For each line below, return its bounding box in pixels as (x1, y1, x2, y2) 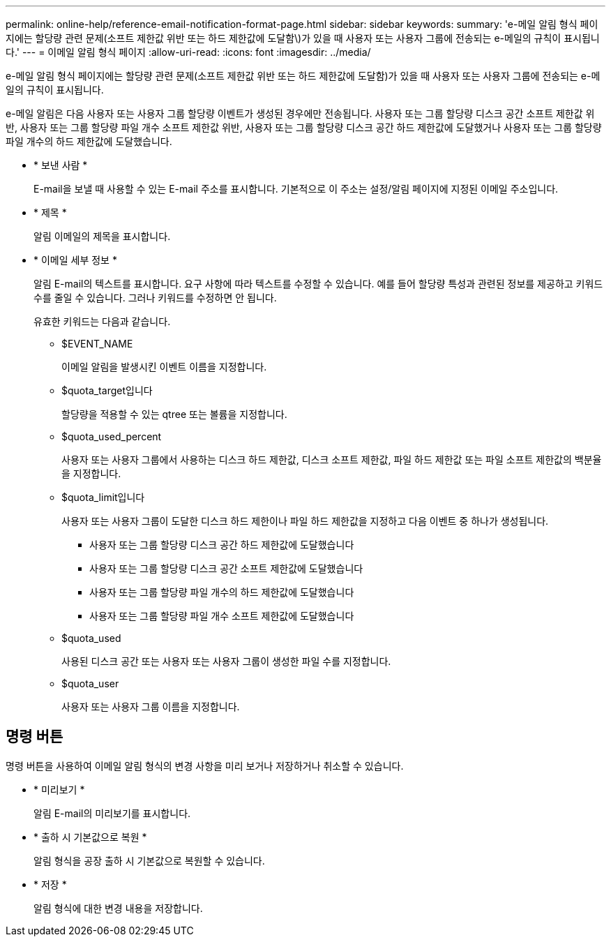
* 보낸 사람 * (33, 159, 88, 171)
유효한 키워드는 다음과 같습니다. (33, 315, 171, 327)
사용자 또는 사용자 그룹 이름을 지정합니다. (61, 701, 240, 712)
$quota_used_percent (61, 431, 162, 442)
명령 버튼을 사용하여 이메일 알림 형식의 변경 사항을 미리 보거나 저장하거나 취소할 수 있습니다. (6, 759, 404, 772)
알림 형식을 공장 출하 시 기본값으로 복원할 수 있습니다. (33, 854, 265, 867)
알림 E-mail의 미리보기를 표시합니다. (33, 807, 191, 819)
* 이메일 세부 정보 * (33, 254, 117, 266)
